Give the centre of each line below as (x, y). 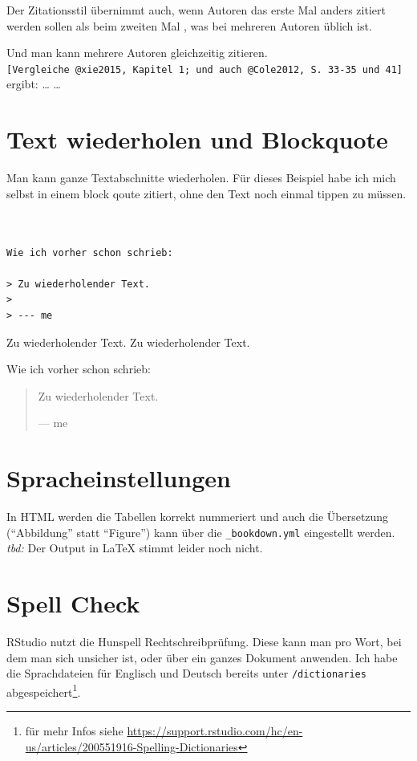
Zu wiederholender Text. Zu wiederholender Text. (128, 342)
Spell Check (73, 603)
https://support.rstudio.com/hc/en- (215, 731)
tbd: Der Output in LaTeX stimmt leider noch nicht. (135, 548)
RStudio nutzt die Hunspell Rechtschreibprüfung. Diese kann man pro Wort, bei (204, 641)
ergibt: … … (34, 84)
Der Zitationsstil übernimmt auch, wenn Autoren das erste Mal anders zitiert (196, 10)
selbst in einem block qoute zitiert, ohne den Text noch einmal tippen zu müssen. (206, 193)
